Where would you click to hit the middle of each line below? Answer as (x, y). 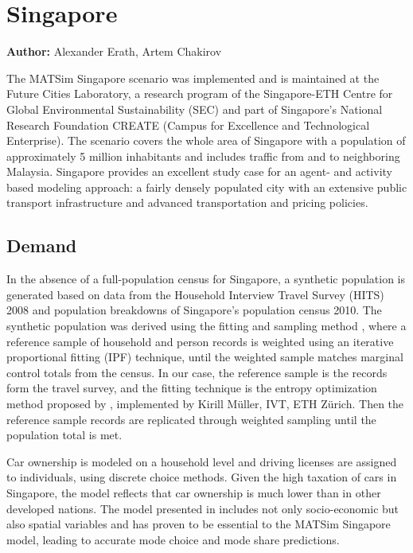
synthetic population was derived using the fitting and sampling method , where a (206, 326)
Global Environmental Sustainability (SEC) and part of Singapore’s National (195, 109)
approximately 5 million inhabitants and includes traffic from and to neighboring (203, 156)
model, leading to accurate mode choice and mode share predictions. (173, 539)
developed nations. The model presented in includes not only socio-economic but (203, 508)
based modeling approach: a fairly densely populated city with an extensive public (207, 187)
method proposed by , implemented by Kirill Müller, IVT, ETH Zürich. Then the (205, 404)
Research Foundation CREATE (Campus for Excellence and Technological (188, 125)
